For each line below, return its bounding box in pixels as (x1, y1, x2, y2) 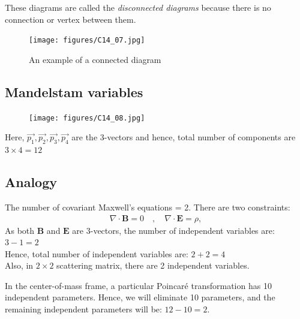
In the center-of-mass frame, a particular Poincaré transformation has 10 (5, 279, 272, 291)
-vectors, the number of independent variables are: (90, 224, 275, 236)
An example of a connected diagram (29, 53, 161, 65)
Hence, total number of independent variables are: (5, 247, 188, 260)
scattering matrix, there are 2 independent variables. (56, 259, 250, 272)
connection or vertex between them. (5, 13, 136, 25)
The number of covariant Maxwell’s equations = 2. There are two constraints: (5, 200, 290, 213)
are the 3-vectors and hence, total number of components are (71, 131, 296, 143)
